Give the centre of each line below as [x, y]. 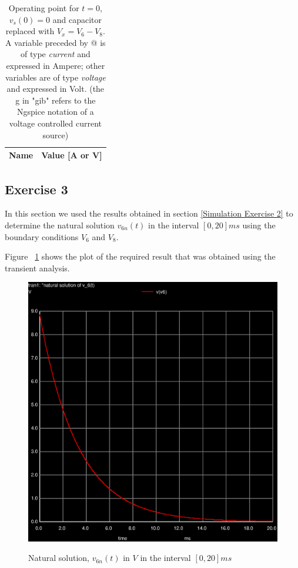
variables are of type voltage [55, 77]
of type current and [55, 54]
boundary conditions [42, 236]
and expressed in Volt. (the [56, 89]
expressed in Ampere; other [56, 65]
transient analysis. [37, 268]
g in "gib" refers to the [56, 100]
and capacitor [77, 19]
